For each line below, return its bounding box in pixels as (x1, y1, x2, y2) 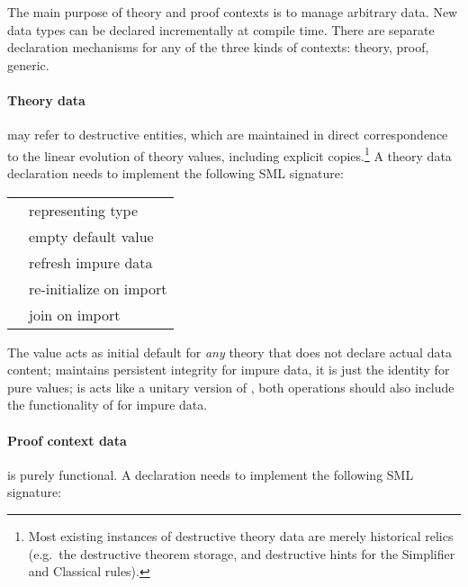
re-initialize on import (29, 277, 167, 299)
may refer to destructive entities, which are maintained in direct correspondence (7, 125, 448, 144)
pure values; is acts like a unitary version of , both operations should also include (7, 377, 454, 396)
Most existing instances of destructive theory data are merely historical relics (28, 526, 454, 545)
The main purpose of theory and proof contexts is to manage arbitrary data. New (7, 3, 458, 21)
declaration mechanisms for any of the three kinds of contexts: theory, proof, (7, 38, 429, 57)
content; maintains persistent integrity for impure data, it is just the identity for (7, 360, 450, 379)
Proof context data (7, 430, 127, 449)
